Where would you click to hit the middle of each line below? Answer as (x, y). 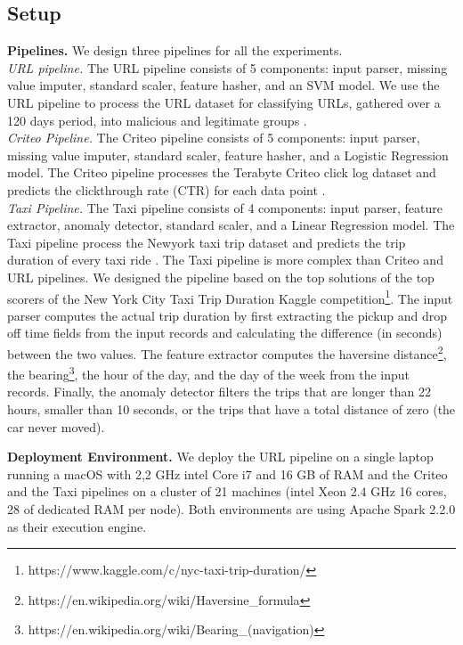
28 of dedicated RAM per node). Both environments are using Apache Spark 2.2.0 (231, 509)
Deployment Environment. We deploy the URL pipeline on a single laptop (220, 457)
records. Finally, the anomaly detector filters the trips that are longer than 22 (219, 392)
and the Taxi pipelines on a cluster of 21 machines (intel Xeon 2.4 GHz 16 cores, (227, 491)
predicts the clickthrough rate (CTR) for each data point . (167, 189)
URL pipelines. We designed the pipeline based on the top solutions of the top (221, 277)
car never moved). (56, 426)
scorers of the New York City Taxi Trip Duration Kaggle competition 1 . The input (230, 297)
